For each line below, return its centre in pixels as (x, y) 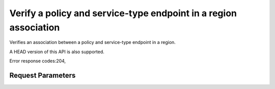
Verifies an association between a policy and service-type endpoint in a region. (92, 42)
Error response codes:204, (38, 61)
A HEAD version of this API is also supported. (57, 52)
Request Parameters (43, 75)
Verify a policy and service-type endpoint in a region (123, 13)
